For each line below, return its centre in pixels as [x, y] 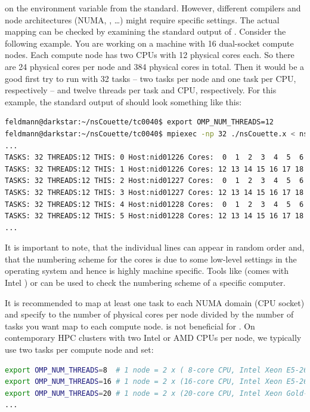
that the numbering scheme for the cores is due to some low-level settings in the [151, 259]
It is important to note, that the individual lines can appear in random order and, [155, 247]
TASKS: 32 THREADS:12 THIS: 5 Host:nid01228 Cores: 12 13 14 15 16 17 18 [154, 216]
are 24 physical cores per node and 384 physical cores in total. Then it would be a [155, 66]
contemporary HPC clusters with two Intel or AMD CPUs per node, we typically [153, 338]
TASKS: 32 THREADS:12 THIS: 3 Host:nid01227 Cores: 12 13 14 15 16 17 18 [154, 192]
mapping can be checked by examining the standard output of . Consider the [145, 31]
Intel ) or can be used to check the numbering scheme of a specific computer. [145, 283]
